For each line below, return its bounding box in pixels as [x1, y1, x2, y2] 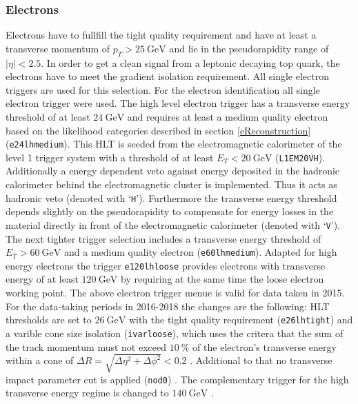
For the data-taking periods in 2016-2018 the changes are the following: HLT [6, 299, 330, 313]
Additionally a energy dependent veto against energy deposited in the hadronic [6, 163, 340, 178]
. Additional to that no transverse [190, 353, 332, 367]
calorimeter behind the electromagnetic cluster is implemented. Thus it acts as [6, 177, 337, 192]
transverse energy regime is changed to [6, 385, 169, 400]
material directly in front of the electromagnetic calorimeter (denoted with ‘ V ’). [6, 217, 340, 232]
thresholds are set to [6, 312, 92, 327]
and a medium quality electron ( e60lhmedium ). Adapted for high [63, 245, 337, 259]
